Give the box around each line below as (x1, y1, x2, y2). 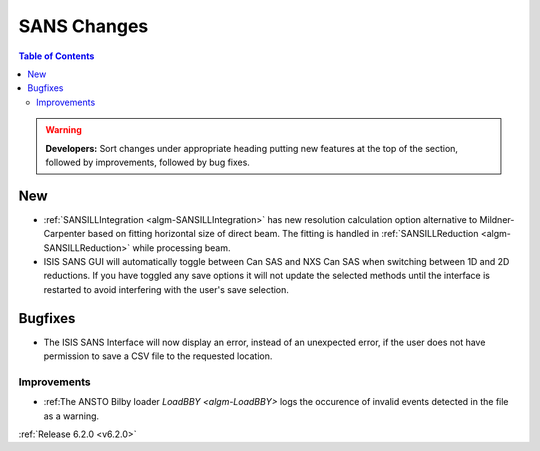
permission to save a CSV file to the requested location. (43, 350, 273, 362)
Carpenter (43, 228, 86, 240)
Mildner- (479, 213, 515, 225)
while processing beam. (131, 241, 231, 254)
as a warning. (43, 410, 100, 422)
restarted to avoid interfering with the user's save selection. (43, 283, 290, 295)
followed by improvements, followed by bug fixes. (45, 156, 250, 168)
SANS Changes (18, 15, 149, 37)
